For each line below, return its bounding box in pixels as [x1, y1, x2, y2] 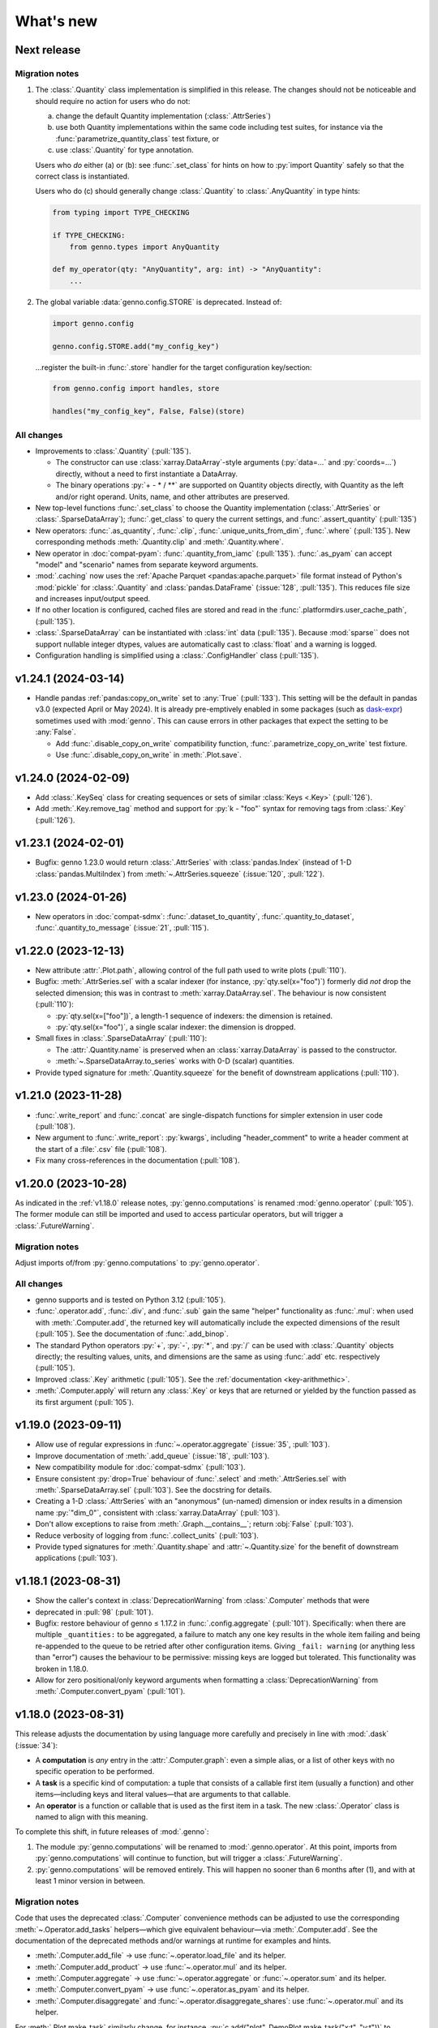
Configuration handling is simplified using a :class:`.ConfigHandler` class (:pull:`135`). [35, 651, 320, 660]
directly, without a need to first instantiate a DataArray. [55, 469, 238, 479]
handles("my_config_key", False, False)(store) [52, 406, 245, 416]
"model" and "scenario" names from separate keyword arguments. [35, 560, 259, 569]
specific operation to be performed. [35, 1767, 155, 1777]
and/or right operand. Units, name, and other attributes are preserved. [55, 492, 290, 501]
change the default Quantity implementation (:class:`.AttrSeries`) [55, 111, 271, 121]
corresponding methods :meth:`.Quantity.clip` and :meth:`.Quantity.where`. [35, 537, 284, 547]
